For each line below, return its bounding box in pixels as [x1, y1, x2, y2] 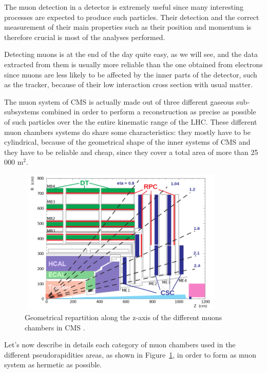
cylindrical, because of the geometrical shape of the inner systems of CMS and [4, 136, 251, 147]
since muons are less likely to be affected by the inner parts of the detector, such [4, 69, 257, 80]
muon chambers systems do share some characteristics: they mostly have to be [4, 126, 251, 137]
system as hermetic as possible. [4, 359, 102, 370]
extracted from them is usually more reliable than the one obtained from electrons [4, 58, 263, 69]
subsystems [4, 106, 40, 117]
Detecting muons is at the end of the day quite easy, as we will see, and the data [4, 49, 258, 60]
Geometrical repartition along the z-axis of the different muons [25, 312, 222, 323]
